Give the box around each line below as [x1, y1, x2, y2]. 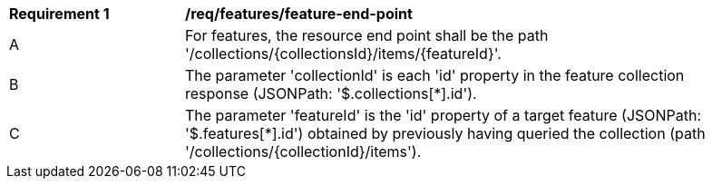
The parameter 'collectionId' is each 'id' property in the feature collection [185, 66, 685, 84]
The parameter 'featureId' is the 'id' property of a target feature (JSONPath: [185, 106, 702, 124]
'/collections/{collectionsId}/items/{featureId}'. [185, 44, 502, 63]
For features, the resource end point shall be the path [185, 26, 549, 44]
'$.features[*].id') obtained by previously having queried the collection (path [185, 124, 706, 142]
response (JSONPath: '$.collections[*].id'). [185, 84, 477, 103]
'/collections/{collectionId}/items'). [185, 142, 422, 161]
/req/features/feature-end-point [185, 5, 413, 23]
